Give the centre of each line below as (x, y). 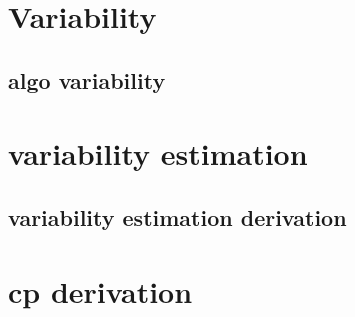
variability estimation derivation (177, 216)
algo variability (87, 79)
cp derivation (100, 290)
